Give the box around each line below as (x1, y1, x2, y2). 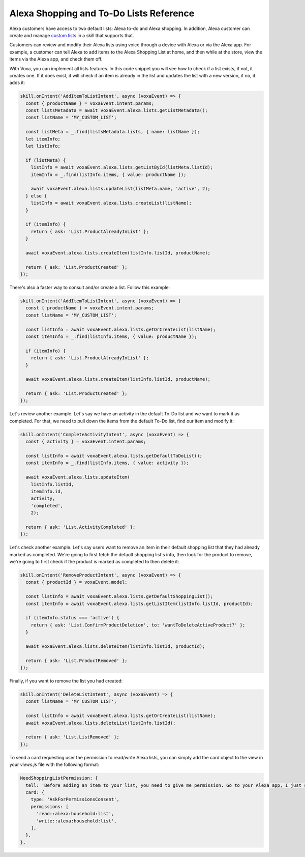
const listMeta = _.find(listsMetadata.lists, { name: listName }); (25, 129, 200, 135)
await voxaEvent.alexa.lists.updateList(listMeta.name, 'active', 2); (30, 186, 211, 192)
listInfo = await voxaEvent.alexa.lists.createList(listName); (30, 200, 192, 206)
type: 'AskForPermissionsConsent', (30, 796, 119, 803)
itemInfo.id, (30, 489, 64, 494)
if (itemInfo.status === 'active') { (25, 615, 119, 621)
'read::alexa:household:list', (36, 811, 114, 817)
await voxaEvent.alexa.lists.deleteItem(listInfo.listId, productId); (25, 643, 205, 649)
